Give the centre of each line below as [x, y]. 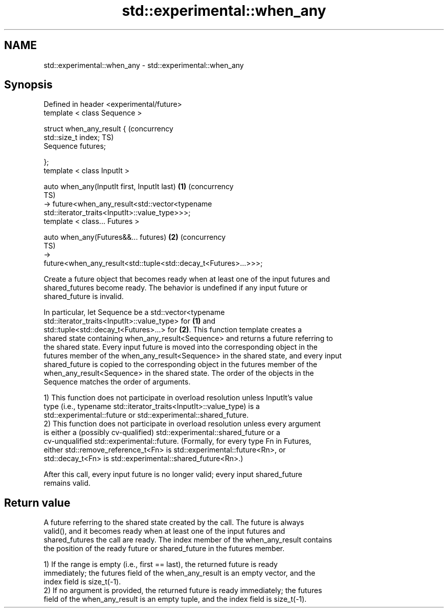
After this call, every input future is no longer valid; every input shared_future [173, 474]
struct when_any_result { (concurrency [108, 129]
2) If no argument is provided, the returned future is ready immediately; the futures [183, 591]
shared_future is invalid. [84, 297]
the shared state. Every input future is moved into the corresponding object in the [181, 347]
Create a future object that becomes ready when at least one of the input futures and [187, 279]
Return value [37, 503]
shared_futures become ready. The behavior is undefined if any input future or [176, 288]
